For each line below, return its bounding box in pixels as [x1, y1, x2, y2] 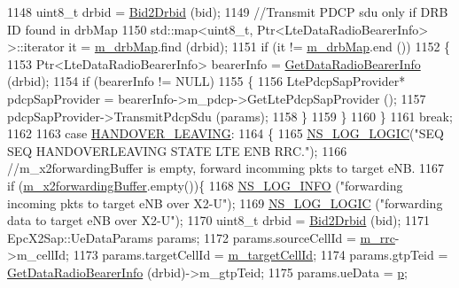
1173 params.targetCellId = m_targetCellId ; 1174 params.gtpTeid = [73, 245, 448, 264]
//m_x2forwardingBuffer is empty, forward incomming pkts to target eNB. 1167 [7, 159, 445, 177]
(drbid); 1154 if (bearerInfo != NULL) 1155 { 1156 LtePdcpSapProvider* [7, 72, 406, 90]
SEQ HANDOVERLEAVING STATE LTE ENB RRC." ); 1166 [7, 141, 347, 160]
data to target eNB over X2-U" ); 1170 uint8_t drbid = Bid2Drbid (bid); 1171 [7, 211, 430, 230]
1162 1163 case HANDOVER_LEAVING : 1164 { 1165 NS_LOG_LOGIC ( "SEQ [7, 124, 444, 143]
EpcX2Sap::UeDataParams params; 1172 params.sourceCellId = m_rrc [7, 228, 395, 246]
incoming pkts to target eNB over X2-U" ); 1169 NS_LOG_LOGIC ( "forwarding [7, 193, 443, 212]
